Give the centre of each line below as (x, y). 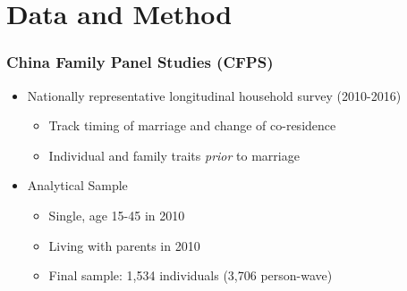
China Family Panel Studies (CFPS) (140, 62)
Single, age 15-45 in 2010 (117, 215)
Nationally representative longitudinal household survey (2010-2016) (214, 95)
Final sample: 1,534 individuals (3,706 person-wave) (191, 275)
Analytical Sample (77, 185)
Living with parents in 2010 (124, 245)
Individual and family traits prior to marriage (174, 155)
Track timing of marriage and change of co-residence (192, 125)
